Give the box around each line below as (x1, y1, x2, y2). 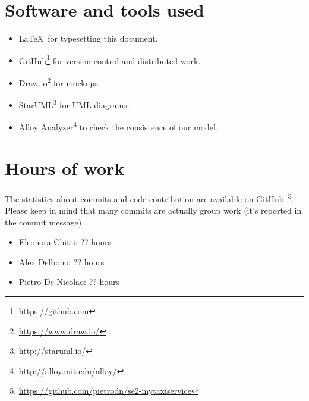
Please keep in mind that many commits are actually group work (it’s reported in (5, 204, 302, 217)
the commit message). (5, 215, 84, 228)
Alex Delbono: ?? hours (18, 255, 105, 268)
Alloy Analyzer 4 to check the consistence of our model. (18, 119, 218, 133)
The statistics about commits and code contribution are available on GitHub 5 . (5, 190, 294, 205)
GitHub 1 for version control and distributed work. (18, 52, 201, 67)
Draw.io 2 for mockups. (18, 74, 100, 89)
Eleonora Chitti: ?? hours (18, 236, 111, 248)
